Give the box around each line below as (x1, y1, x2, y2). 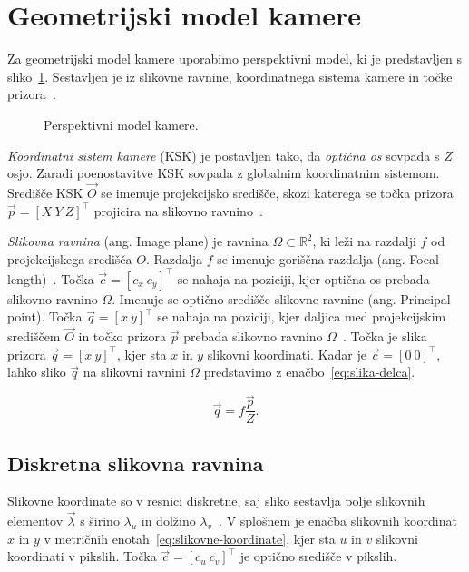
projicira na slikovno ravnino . (93, 201, 263, 220)
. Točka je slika (343, 327, 427, 346)
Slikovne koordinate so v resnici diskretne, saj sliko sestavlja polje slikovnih (7, 491, 425, 510)
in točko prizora (78, 327, 167, 346)
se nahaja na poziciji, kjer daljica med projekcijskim (157, 307, 446, 326)
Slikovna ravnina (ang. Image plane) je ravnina (7, 232, 269, 251)
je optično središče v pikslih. (239, 547, 397, 566)
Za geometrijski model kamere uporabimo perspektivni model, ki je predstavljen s (7, 49, 463, 68)
